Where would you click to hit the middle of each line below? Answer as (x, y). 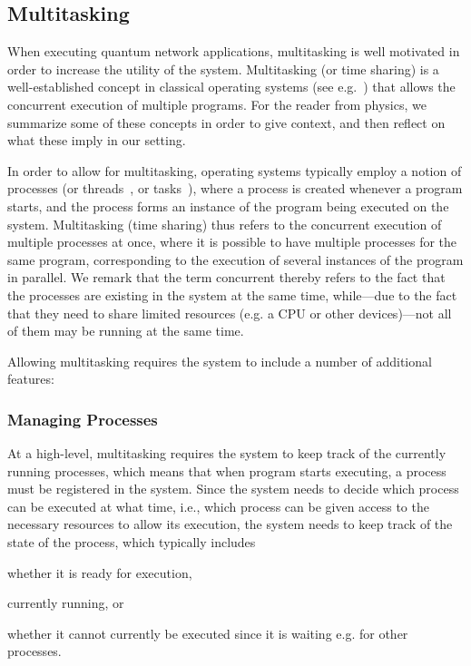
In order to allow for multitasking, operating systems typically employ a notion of (235, 170)
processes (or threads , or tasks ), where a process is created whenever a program (235, 188)
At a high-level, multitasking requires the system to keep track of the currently (227, 453)
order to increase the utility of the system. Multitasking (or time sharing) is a (223, 69)
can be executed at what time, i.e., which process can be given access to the (218, 506)
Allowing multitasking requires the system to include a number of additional (220, 361)
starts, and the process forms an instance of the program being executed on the (228, 206)
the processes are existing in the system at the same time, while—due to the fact (232, 294)
